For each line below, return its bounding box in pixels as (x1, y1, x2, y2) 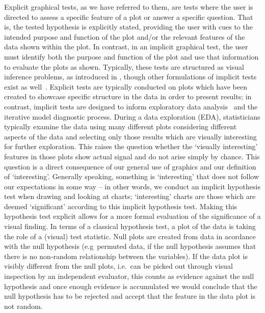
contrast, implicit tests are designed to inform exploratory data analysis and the (4, 101, 258, 111)
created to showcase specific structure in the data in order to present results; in (4, 91, 252, 102)
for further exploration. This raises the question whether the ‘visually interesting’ (4, 141, 258, 152)
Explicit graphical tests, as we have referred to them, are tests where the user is (4, 2, 253, 12)
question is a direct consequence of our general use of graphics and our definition (4, 161, 256, 172)
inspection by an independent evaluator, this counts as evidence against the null (4, 271, 254, 281)
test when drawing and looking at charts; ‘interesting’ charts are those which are (4, 191, 256, 202)
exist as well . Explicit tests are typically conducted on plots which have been (4, 81, 247, 92)
